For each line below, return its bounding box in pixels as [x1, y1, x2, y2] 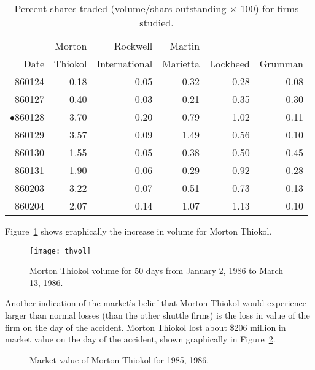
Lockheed [209, 56, 250, 70]
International [96, 56, 153, 70]
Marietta [162, 56, 200, 70]
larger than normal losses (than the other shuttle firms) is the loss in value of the [5, 309, 310, 322]
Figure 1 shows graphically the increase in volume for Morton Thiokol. [5, 225, 272, 237]
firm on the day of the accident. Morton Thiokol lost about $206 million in [5, 320, 286, 333]
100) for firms [240, 1, 299, 15]
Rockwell [114, 39, 153, 53]
